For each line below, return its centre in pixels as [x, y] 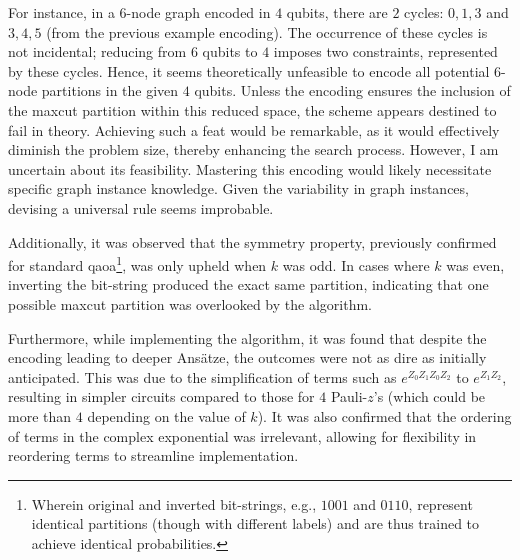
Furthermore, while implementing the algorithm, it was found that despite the [247, 337]
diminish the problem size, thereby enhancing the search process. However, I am [253, 149]
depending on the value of [166, 415]
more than [40, 415]
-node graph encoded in [198, 12]
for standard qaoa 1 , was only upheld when [137, 263]
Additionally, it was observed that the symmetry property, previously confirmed [252, 241]
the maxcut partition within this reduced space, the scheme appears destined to [252, 109]
